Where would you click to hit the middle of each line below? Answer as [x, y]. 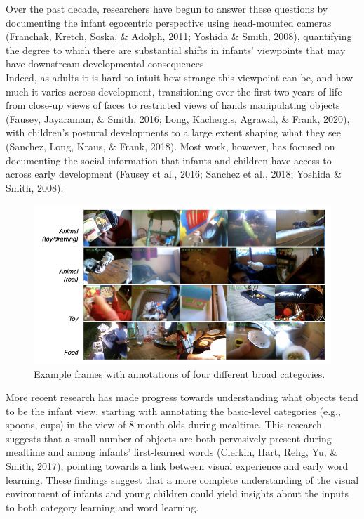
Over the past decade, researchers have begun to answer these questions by [167, 8]
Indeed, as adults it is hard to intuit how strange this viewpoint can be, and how [180, 77]
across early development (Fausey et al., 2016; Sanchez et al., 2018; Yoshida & [174, 174]
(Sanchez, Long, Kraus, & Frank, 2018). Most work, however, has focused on [170, 146]
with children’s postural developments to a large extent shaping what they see [174, 132]
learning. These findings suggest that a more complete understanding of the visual [182, 479]
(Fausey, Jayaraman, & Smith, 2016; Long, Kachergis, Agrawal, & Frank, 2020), [178, 118]
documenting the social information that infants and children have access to [169, 160]
